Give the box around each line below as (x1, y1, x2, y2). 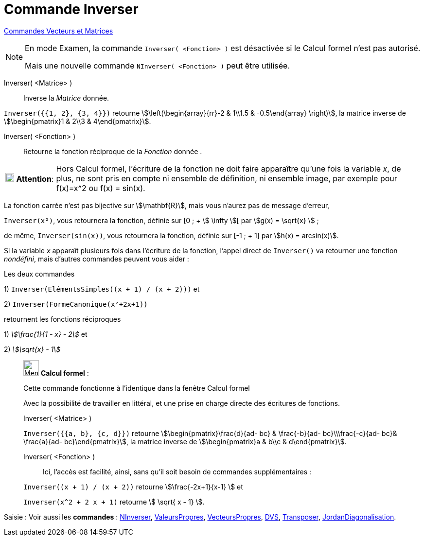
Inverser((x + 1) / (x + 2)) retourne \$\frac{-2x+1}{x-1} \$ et (23, 482, 243, 491)
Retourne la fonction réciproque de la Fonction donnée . (23, 147, 202, 156)
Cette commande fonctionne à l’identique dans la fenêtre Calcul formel (23, 383, 250, 392)
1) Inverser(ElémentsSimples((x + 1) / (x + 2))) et (4, 284, 200, 293)
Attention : (16, 174, 54, 184)
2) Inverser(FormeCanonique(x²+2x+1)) (4, 299, 148, 308)
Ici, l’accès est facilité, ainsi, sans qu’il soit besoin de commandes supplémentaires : (43, 467, 312, 476)
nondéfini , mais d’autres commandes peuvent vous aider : (4, 254, 189, 263)
